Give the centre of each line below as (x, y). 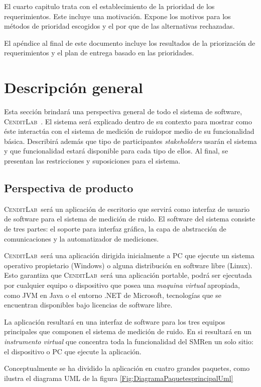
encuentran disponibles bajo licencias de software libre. (88, 305)
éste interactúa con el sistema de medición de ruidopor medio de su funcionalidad (129, 131)
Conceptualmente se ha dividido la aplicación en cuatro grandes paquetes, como (127, 368)
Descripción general (74, 87)
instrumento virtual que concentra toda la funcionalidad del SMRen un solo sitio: (129, 341)
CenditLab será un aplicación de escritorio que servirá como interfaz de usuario (127, 209)
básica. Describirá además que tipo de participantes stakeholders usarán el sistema (130, 141)
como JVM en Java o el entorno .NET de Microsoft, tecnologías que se (113, 295)
